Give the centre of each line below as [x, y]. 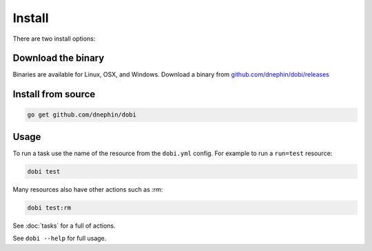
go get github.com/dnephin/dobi [82, 115]
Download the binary [59, 58]
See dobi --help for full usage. [60, 239]
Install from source [54, 94]
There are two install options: [54, 39]
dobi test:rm [49, 208]
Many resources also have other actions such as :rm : [88, 189]
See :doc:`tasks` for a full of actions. [64, 225]
